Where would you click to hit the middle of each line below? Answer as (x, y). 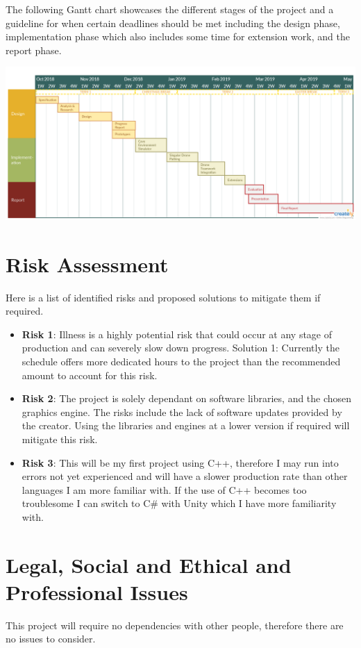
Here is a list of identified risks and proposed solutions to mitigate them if (163, 297)
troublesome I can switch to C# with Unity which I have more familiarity (179, 503)
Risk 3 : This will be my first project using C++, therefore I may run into (180, 462)
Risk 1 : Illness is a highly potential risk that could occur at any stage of (177, 334)
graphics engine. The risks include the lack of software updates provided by (182, 412)
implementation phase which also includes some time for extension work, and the (178, 36)
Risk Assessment (87, 264)
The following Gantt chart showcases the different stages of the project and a (170, 9)
